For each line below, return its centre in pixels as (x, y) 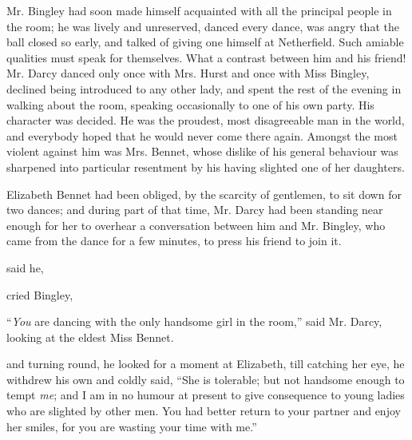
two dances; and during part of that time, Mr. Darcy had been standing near (195, 210)
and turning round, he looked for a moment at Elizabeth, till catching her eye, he (206, 364)
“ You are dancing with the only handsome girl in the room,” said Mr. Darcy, (194, 321)
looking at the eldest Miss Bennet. (90, 337)
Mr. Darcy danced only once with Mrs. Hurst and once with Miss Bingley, (188, 73)
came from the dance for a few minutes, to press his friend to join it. (174, 241)
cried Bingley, (40, 294)
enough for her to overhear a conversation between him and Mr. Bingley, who (196, 225)
